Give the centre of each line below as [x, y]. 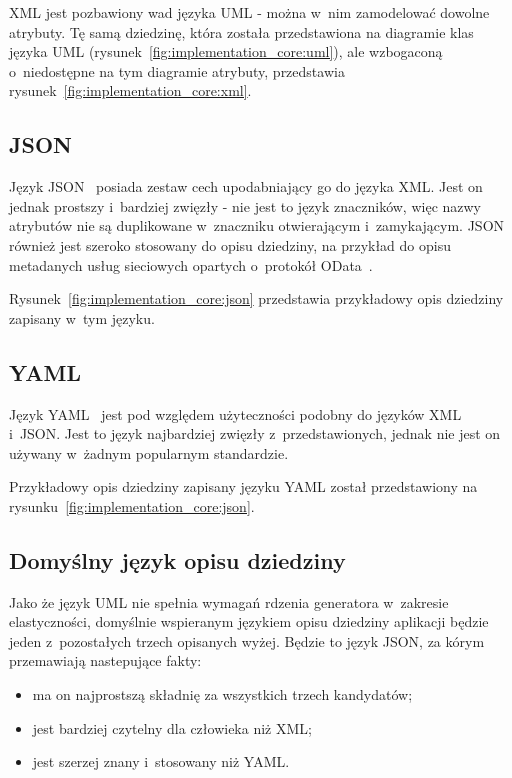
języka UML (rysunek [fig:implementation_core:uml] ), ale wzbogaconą [226, 51]
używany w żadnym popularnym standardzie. [149, 452]
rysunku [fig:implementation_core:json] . [132, 505]
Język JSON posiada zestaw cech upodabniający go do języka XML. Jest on [246, 186]
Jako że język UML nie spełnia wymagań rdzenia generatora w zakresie [229, 601]
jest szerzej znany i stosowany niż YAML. [161, 761]
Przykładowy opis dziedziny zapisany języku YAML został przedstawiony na [243, 486]
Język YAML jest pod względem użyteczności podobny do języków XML [235, 413]
